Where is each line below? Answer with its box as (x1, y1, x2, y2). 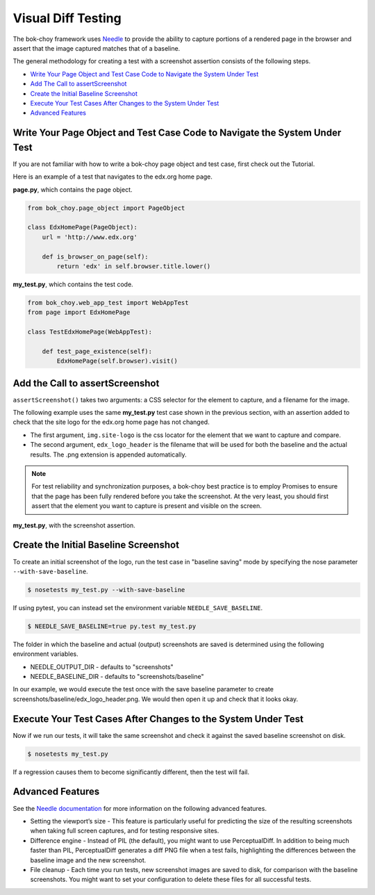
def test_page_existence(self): (42, 347, 153, 355)
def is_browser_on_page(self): (42, 252, 149, 261)
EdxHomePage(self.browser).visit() (56, 357, 178, 365)
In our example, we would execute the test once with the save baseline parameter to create (12, 685, 274, 693)
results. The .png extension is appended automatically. (30, 450, 187, 459)
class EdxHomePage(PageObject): (27, 223, 138, 231)
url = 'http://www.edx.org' (42, 233, 138, 241)
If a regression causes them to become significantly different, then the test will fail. (12, 768, 250, 776)
